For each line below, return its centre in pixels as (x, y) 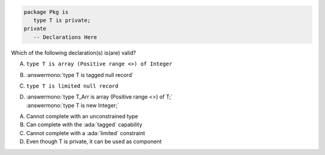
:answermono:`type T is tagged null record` (80, 74)
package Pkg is (46, 12)
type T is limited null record (72, 86)
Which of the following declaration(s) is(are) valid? (74, 53)
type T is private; (62, 20)
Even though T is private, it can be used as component (94, 142)
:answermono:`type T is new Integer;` (73, 105)
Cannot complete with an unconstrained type (82, 117)
